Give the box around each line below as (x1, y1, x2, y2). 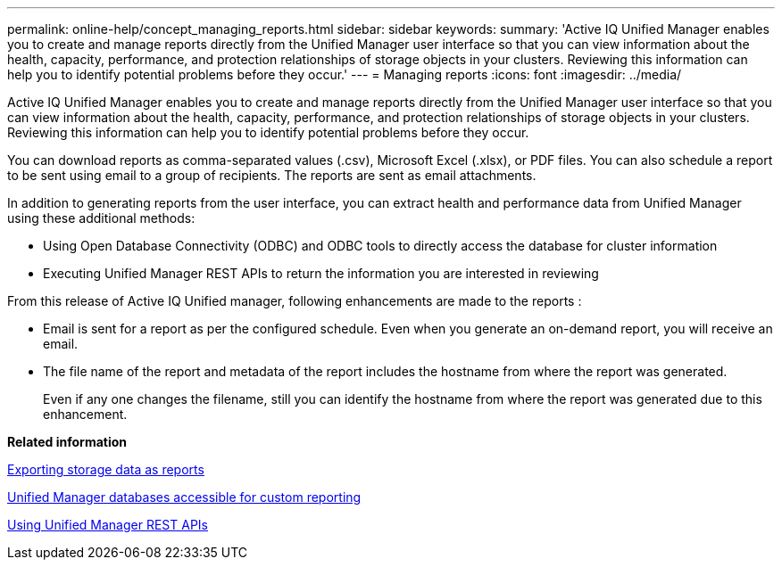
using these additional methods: (7, 210, 195, 226)
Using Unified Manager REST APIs (7, 517, 208, 532)
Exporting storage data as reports (7, 462, 204, 477)
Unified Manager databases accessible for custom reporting (7, 489, 362, 505)
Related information (7, 434, 128, 449)
